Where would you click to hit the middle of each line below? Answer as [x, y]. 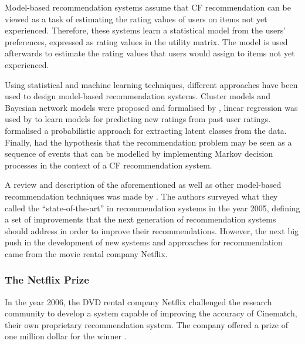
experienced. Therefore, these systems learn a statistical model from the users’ [145, 30]
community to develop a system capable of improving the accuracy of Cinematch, [151, 313]
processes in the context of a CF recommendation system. [109, 165]
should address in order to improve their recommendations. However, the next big [152, 230]
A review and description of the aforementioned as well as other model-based [143, 185]
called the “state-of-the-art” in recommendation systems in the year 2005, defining [152, 208]
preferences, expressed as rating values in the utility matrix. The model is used [146, 41]
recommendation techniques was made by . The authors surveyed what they [141, 196]
